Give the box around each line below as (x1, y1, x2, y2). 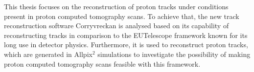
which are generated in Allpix (4, 49, 92, 59)
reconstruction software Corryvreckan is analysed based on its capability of (4, 20, 229, 31)
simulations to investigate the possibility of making (97, 49, 251, 59)
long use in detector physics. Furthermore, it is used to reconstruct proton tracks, (4, 39, 248, 50)
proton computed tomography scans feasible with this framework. (4, 58, 201, 69)
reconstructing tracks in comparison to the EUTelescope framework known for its (4, 30, 248, 40)
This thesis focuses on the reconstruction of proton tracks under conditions (4, 1, 229, 11)
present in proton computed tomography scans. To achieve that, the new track (4, 11, 239, 21)
